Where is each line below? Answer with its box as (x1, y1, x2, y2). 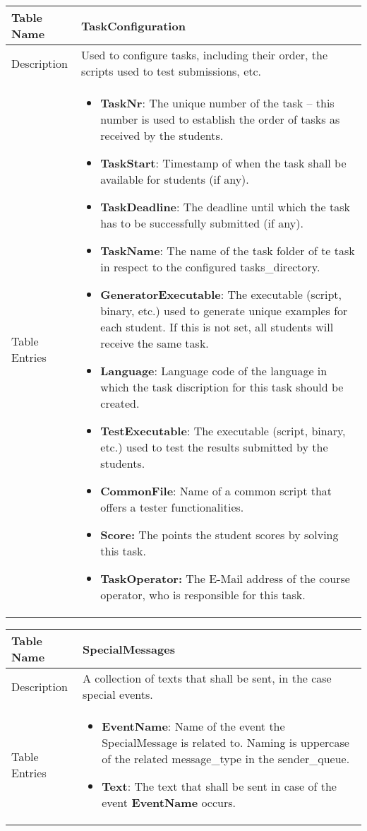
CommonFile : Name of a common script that (100, 483, 332, 499)
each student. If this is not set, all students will (100, 319, 334, 335)
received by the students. (100, 127, 224, 143)
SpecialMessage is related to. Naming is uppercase (102, 734, 349, 750)
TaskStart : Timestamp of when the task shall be (100, 155, 347, 171)
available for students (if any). (100, 171, 249, 187)
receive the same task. (100, 335, 209, 351)
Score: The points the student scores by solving (100, 526, 339, 543)
